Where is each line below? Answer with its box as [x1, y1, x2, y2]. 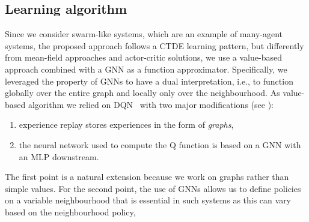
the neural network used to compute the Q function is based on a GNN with [19, 138, 301, 151]
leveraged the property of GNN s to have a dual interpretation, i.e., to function [5, 74, 293, 87]
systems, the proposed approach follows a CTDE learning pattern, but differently [5, 39, 304, 52]
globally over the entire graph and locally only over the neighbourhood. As [5, 86, 280, 99]
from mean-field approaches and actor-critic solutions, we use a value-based [5, 51, 282, 64]
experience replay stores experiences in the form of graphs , [19, 118, 234, 131]
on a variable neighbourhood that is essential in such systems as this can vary [5, 194, 292, 206]
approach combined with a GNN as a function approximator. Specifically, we [5, 62, 287, 75]
